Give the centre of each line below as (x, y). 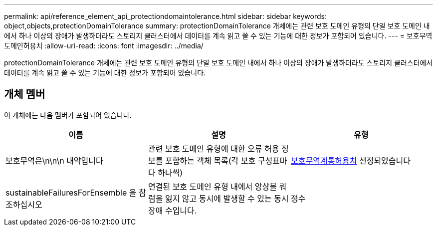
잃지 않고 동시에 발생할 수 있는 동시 (227, 198)
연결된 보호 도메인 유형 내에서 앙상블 (213, 186)
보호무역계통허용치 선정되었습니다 (350, 160)
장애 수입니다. (172, 210)
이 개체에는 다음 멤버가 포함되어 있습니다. (68, 115)
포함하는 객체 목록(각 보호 (210, 160)
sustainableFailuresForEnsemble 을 (71, 192)
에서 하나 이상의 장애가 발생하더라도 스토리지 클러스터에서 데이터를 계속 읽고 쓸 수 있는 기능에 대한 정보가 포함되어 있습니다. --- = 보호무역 (218, 36)
